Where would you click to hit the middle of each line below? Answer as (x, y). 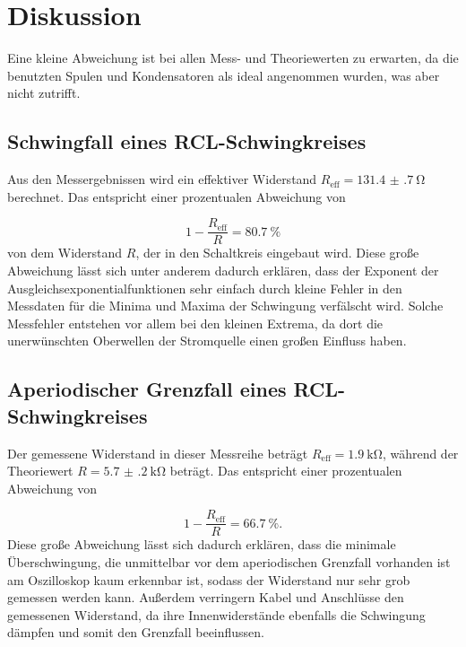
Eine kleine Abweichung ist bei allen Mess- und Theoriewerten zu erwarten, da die (233, 58)
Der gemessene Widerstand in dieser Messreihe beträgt (158, 453)
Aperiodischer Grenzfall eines (147, 389)
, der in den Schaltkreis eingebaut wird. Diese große (277, 253)
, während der (420, 453)
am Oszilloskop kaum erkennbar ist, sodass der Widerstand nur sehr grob (209, 579)
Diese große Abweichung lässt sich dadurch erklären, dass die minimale (202, 544)
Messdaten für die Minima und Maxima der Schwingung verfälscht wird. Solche (225, 306)
